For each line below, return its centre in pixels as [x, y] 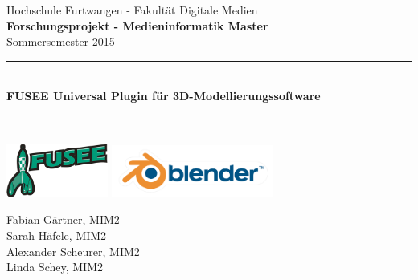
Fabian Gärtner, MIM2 [63, 219]
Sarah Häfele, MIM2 [57, 235]
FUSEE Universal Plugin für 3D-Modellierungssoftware [164, 96]
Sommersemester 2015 [61, 41]
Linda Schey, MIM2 [55, 267]
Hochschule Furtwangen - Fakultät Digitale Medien [132, 10]
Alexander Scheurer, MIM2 [73, 251]
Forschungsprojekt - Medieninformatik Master [137, 25]
